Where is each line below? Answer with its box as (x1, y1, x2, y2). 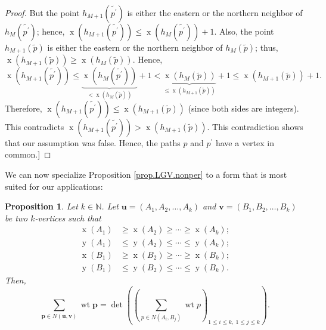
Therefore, (5, 101, 42, 114)
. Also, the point (214, 25, 274, 37)
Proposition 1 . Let (5, 200, 78, 212)
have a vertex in (215, 136, 274, 149)
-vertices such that (35, 211, 101, 224)
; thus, (255, 41, 278, 53)
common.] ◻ (5, 148, 51, 161)
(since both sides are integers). (188, 101, 299, 114)
